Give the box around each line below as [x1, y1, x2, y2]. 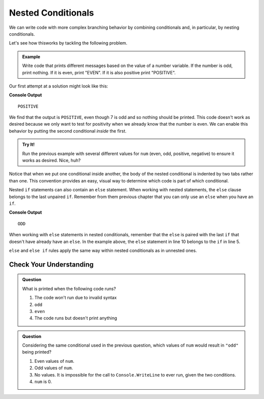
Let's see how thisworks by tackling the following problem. [9, 40, 128, 46]
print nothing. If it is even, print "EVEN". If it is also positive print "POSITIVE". [22, 69, 176, 75]
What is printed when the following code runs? [22, 286, 116, 291]
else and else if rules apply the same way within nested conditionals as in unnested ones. [9, 247, 198, 253]
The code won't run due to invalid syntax [34, 295, 117, 301]
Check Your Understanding [9, 260, 94, 268]
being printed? [22, 349, 51, 355]
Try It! [22, 142, 35, 148]
